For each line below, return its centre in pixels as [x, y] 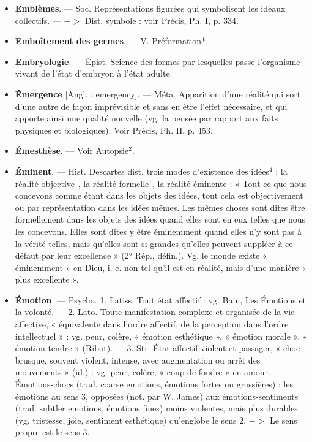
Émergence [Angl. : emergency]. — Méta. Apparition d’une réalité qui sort [158, 93]
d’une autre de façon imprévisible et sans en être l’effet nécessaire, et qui [151, 106]
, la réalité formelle [113, 183]
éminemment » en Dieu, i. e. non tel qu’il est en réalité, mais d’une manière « [161, 267]
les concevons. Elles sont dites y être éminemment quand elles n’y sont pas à [158, 231]
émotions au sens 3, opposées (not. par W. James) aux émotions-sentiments [157, 396]
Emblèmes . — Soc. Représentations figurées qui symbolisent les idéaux [150, 8]
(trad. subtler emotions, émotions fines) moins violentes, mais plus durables [156, 408]
